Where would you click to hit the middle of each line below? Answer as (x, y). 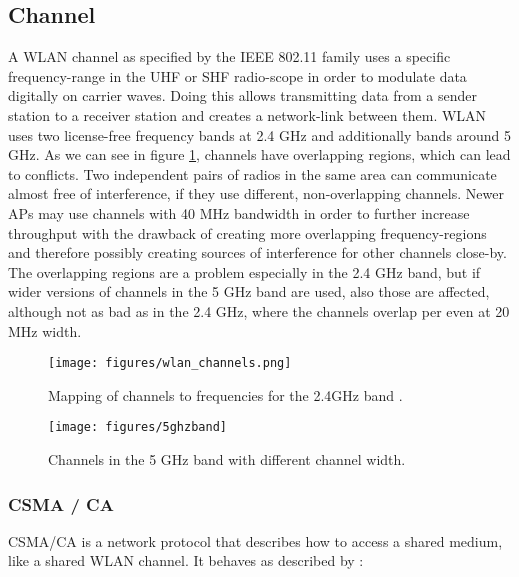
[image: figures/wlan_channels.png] (170, 363)
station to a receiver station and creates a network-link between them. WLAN (247, 114)
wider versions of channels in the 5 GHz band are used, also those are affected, (249, 291)
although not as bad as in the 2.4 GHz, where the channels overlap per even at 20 (259, 310)
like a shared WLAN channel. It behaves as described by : (186, 560)
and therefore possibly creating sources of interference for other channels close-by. (257, 252)
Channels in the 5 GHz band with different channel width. (227, 459)
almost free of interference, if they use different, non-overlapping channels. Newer (256, 193)
